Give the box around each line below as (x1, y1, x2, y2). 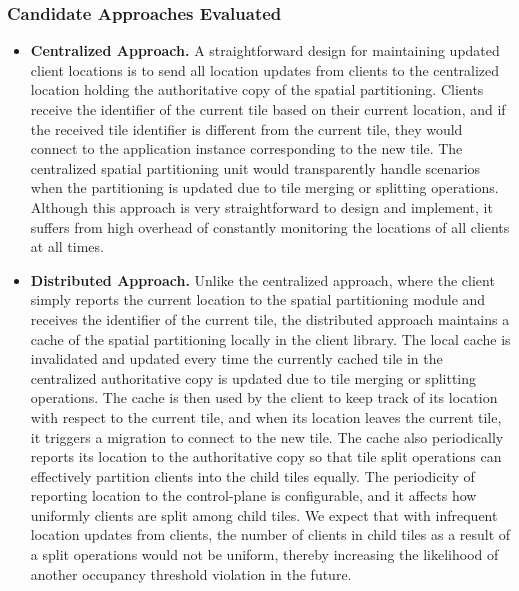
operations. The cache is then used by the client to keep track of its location (30, 387, 498, 408)
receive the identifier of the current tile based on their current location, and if (30, 99, 506, 119)
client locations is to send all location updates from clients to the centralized (30, 59, 500, 80)
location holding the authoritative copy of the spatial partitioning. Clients (30, 79, 484, 100)
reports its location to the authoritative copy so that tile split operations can (30, 446, 502, 467)
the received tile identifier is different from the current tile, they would (30, 118, 463, 139)
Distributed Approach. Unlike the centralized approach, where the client (30, 269, 495, 290)
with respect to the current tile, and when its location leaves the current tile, (30, 406, 502, 427)
